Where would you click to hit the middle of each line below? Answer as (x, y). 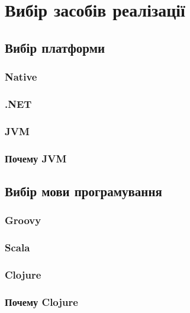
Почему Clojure (41, 301)
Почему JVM (36, 158)
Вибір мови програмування (83, 191)
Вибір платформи (55, 47)
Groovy (23, 220)
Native (21, 77)
